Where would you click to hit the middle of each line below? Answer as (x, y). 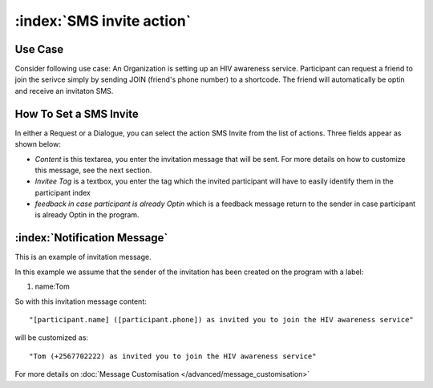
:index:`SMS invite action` (103, 21)
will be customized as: (51, 337)
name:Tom (52, 287)
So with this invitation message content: (81, 301)
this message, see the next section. (93, 170)
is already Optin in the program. (87, 215)
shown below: (38, 144)
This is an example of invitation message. (83, 257)
